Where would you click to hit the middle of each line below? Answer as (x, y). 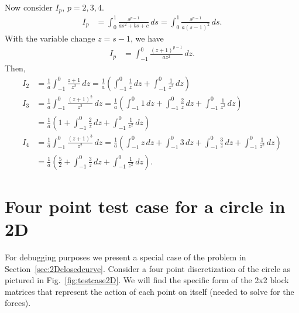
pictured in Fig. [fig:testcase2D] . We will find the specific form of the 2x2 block (147, 280)
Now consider (29, 7)
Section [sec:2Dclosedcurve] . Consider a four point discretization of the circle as (148, 268)
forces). (18, 303)
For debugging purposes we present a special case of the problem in (126, 257)
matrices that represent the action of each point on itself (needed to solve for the (149, 291)
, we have (147, 38)
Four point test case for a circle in (145, 206)
